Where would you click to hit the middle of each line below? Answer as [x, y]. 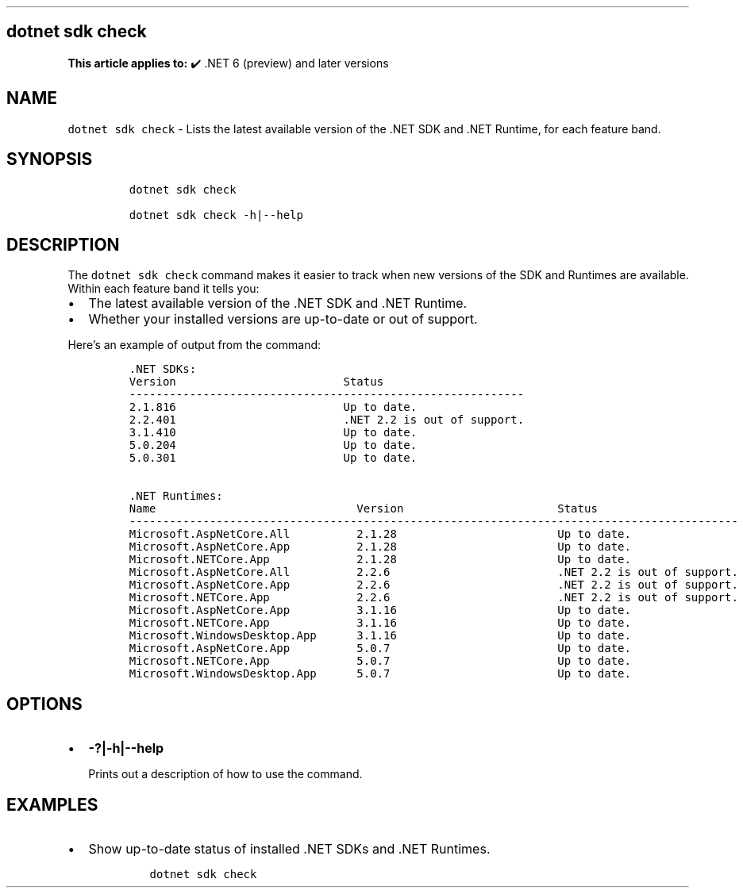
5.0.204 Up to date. [273, 445]
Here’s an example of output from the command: [194, 345]
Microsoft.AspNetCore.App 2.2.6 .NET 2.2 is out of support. [433, 585]
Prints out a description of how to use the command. [225, 774]
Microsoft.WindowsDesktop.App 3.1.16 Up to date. [380, 636]
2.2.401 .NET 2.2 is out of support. [327, 420]
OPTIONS [44, 704]
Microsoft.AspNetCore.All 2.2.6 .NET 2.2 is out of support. [433, 572]
